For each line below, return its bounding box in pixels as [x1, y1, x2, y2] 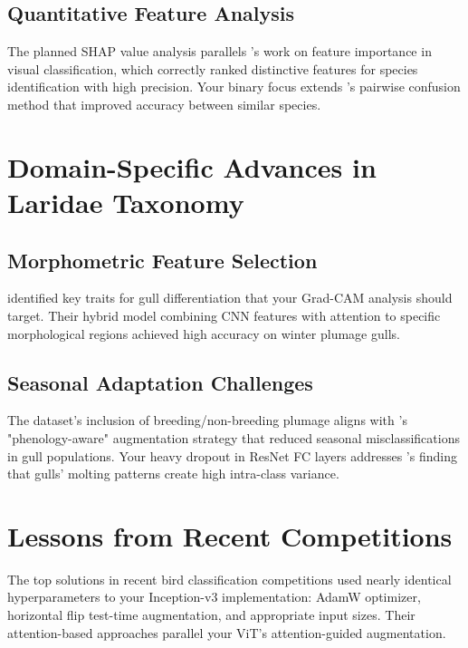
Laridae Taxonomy [7, 183, 244, 220]
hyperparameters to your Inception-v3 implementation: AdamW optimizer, [7, 587, 421, 606]
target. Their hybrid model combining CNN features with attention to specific [7, 305, 441, 324]
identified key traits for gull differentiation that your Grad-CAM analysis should [7, 288, 453, 307]
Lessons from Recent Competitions [7, 517, 453, 554]
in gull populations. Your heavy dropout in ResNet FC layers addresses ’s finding [7, 446, 457, 465]
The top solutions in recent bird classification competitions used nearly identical [7, 569, 452, 588]
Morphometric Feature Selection [7, 246, 318, 274]
